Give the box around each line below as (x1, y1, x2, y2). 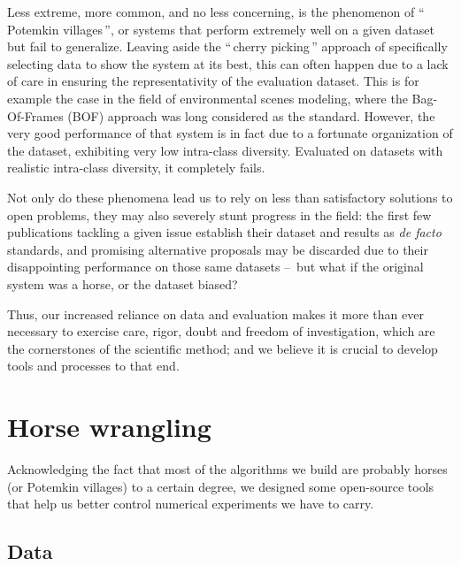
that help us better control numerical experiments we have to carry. (7, 494, 374, 513)
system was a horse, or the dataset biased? (7, 274, 238, 293)
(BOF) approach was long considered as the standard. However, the (67, 106, 435, 125)
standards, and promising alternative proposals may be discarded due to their (7, 240, 428, 258)
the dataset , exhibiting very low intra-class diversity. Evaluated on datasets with (7, 141, 443, 159)
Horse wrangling (7, 409, 211, 445)
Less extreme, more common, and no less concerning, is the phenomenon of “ (7, 3, 425, 20)
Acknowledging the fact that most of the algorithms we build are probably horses (7, 460, 448, 478)
